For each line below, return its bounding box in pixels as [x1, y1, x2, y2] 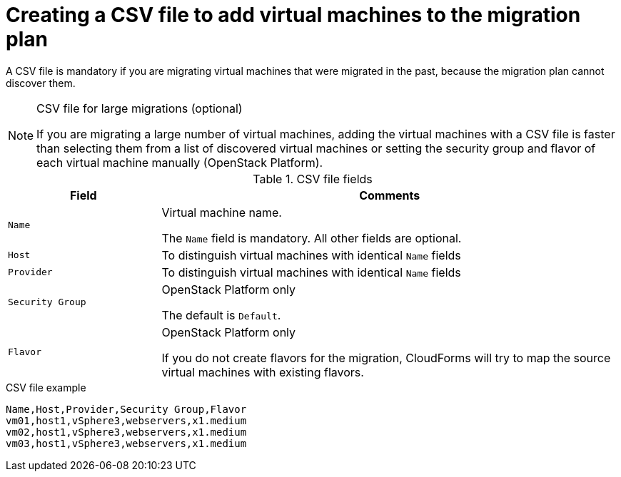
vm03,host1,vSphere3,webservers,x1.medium [6, 437, 247, 449]
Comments [359, 188, 420, 202]
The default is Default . [161, 307, 281, 322]
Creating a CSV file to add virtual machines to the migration [6, 3, 581, 27]
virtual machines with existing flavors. [161, 364, 364, 379]
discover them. [6, 76, 76, 89]
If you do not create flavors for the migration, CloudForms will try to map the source [161, 350, 611, 365]
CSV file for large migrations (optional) [36, 101, 243, 116]
